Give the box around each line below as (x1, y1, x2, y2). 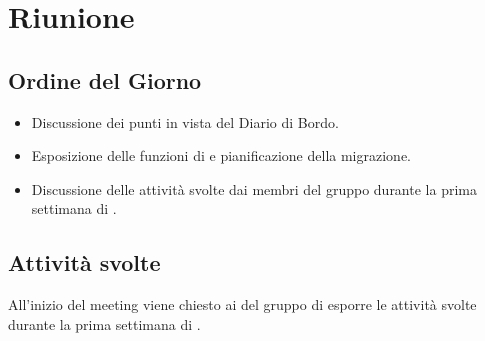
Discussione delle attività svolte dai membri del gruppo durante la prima (31, 178, 477, 199)
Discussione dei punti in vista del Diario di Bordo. (31, 111, 339, 132)
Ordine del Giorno (8, 64, 202, 95)
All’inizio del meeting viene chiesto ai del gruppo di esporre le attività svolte (8, 294, 477, 315)
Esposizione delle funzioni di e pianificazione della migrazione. (31, 145, 411, 166)
